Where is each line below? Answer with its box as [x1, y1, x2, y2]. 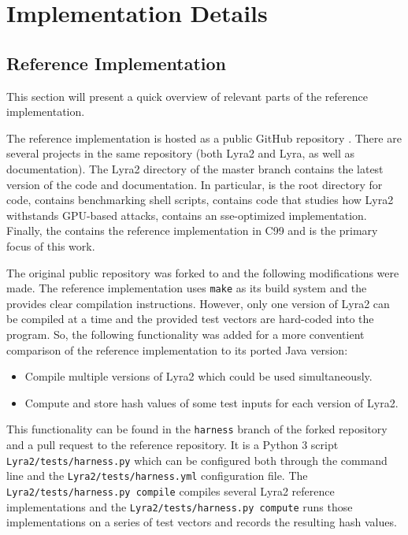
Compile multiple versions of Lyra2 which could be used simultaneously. [24, 368, 373, 385]
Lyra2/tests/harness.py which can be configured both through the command [6, 451, 388, 468]
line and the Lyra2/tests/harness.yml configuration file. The [6, 467, 308, 484]
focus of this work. [6, 237, 95, 254]
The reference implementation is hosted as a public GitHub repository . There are [6, 129, 402, 146]
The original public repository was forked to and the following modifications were [6, 264, 399, 281]
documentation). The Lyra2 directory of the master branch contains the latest [6, 160, 384, 176]
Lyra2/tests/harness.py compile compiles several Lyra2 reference [6, 482, 335, 499]
